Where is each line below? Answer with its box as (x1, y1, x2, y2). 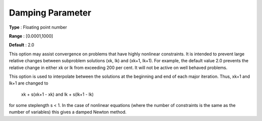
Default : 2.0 (9, 42, 34, 48)
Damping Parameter (9, 7, 92, 18)
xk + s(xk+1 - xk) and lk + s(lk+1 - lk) (21, 91, 94, 97)
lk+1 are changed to (9, 80, 49, 86)
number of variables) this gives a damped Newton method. (9, 109, 127, 115)
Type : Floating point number (9, 24, 67, 30)
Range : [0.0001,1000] (9, 33, 53, 39)
